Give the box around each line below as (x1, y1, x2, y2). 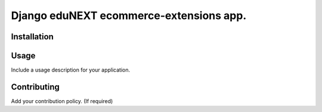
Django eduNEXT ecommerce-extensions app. (11, 9, 247, 22)
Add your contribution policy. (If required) (11, 97, 113, 104)
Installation (11, 32, 54, 42)
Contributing (11, 82, 60, 92)
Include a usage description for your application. (11, 66, 131, 74)
